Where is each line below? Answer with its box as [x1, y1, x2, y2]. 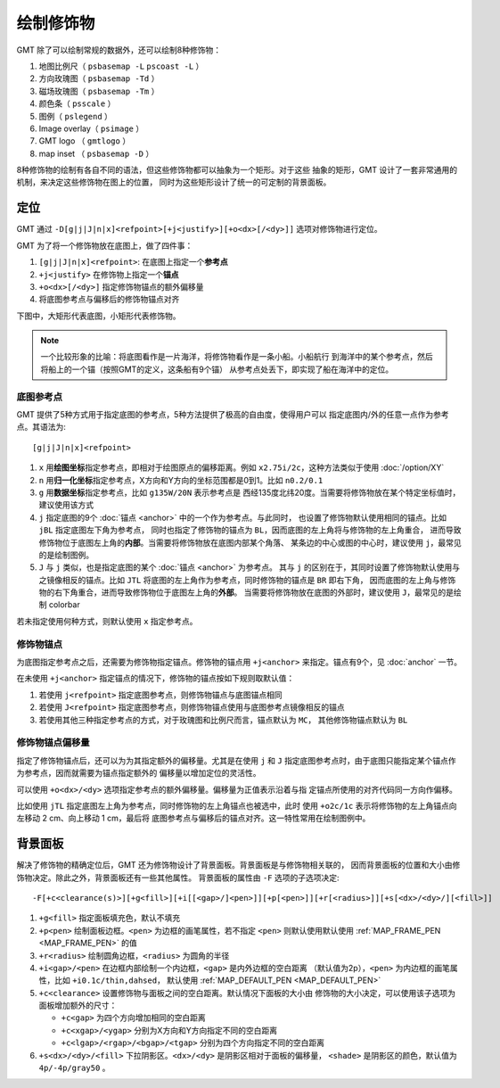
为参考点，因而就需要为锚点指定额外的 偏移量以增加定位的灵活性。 [16, 768, 261, 779]
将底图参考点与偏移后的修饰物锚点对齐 [38, 294, 180, 305]
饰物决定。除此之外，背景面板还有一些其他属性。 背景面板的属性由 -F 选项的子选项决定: [16, 872, 340, 883]
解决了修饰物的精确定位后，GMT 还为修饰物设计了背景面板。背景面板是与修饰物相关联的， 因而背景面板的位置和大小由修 [16, 860, 461, 870]
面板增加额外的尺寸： [38, 1000, 118, 1011]
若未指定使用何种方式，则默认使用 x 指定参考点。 [16, 615, 198, 626]
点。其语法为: [16, 422, 67, 433]
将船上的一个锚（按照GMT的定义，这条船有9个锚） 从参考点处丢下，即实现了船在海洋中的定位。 [40, 364, 394, 375]
